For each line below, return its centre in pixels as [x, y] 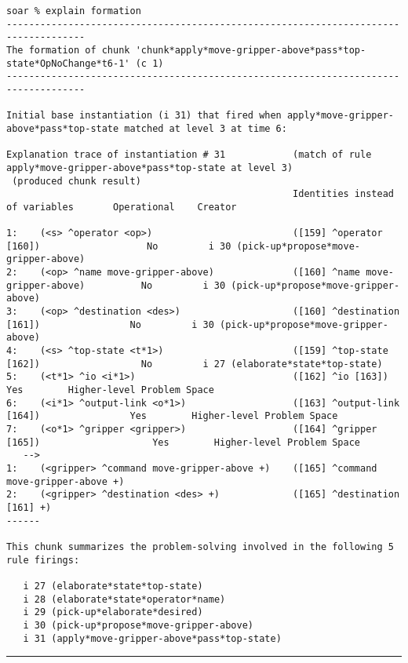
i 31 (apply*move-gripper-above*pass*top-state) [152, 638]
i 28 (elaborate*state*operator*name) [124, 599]
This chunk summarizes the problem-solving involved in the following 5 [200, 546]
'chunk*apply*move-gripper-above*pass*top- [251, 50]
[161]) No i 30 [110, 324]
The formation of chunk [68, 50]
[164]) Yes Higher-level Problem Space [172, 416]
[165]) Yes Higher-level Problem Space [184, 442]
